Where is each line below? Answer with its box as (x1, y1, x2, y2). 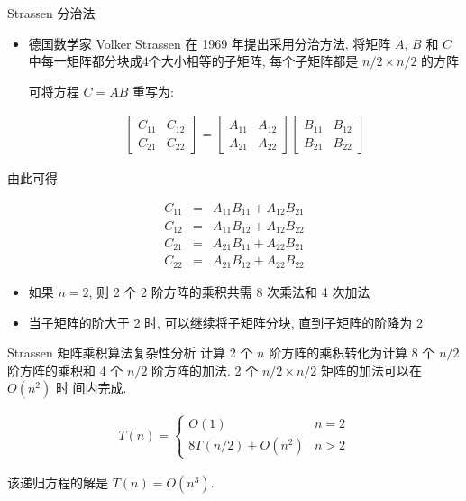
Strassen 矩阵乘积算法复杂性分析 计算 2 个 (7, 343, 253, 362)
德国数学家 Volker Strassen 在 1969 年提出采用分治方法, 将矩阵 (28, 33, 391, 52)
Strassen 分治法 (7, 4, 96, 22)
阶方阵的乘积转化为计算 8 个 (269, 343, 435, 362)
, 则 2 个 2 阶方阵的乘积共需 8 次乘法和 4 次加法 (88, 282, 370, 301)
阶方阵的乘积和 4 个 (7, 360, 123, 379)
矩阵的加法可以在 (320, 360, 422, 379)
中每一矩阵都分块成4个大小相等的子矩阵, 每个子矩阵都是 (28, 51, 359, 70)
